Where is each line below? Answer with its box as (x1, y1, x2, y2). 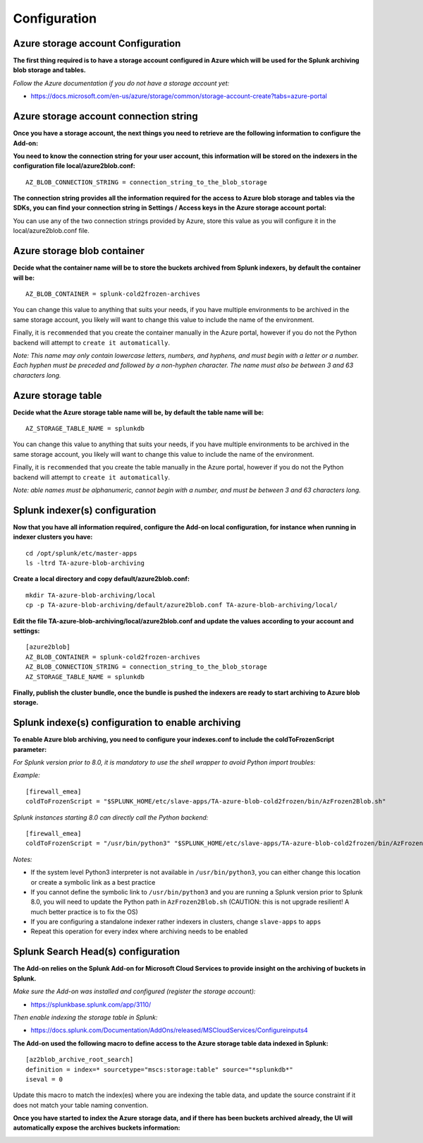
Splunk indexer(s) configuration (13, 504, 157, 516)
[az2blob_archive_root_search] (25, 1055, 134, 1064)
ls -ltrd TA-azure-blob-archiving (25, 559, 145, 568)
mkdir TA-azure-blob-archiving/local (25, 591, 157, 599)
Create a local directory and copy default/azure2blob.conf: (13, 575, 190, 583)
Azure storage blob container (13, 245, 145, 257)
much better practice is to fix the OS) (30, 907, 139, 916)
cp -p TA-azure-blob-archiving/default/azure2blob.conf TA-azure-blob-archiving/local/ (25, 601, 338, 609)
